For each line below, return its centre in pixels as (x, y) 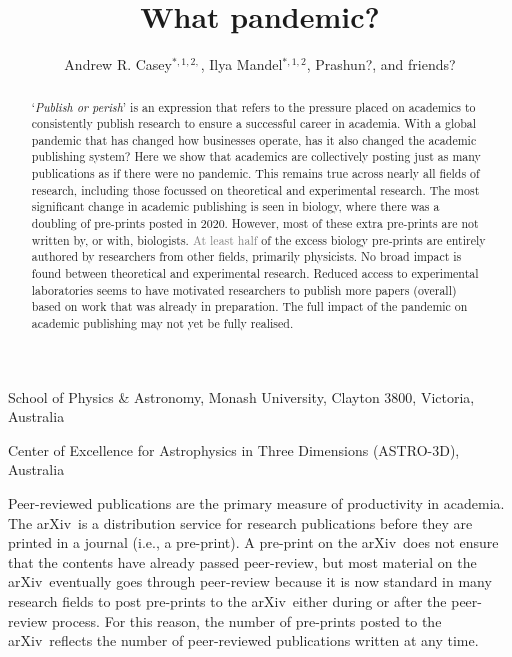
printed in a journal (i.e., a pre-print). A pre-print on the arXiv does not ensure (253, 542)
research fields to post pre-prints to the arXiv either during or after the (227, 601)
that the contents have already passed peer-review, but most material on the (242, 561)
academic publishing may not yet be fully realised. (162, 323)
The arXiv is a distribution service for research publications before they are (240, 522)
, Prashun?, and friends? (381, 64)
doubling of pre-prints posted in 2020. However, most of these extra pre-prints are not (255, 223)
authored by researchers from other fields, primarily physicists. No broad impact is (246, 256)
